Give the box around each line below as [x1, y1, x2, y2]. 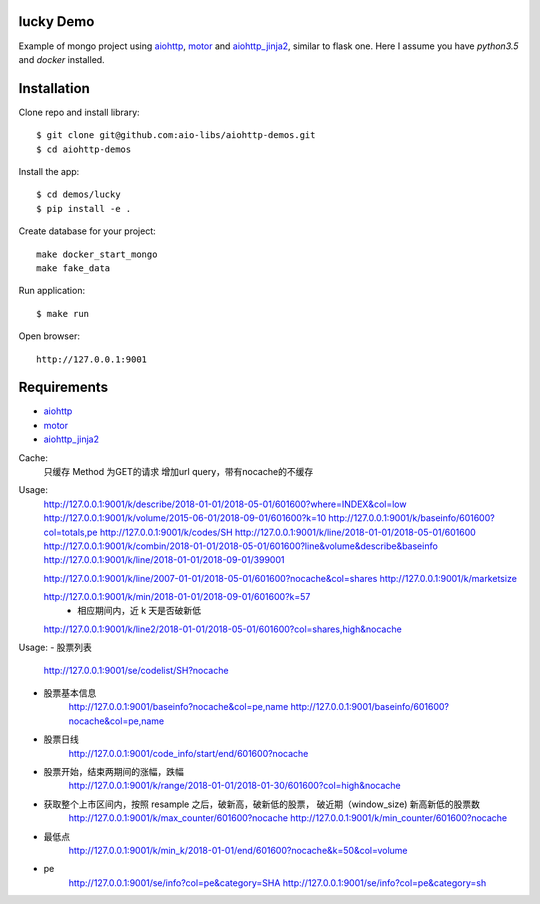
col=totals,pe [43, 526, 98, 538]
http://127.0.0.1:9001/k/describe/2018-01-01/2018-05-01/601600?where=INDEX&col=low [43, 498, 407, 510]
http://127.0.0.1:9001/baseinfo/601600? [290, 701, 450, 713]
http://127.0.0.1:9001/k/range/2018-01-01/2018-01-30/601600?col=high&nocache [68, 780, 402, 792]
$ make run [36, 308, 90, 319]
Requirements [18, 379, 109, 396]
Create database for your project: [18, 225, 156, 237]
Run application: [18, 285, 85, 297]
